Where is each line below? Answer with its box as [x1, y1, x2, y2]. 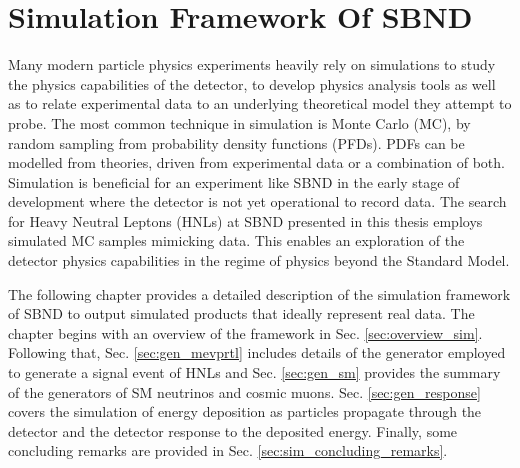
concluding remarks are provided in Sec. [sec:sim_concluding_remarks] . [8, 440, 448, 461]
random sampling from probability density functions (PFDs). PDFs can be [8, 132, 465, 153]
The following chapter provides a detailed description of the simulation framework [8, 283, 511, 304]
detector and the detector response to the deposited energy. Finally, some [8, 420, 458, 441]
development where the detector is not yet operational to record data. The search [8, 191, 507, 212]
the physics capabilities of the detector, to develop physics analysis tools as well [8, 73, 496, 94]
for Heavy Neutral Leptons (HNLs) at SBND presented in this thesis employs [8, 210, 483, 231]
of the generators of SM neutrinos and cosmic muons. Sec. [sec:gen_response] [8, 381, 481, 402]
